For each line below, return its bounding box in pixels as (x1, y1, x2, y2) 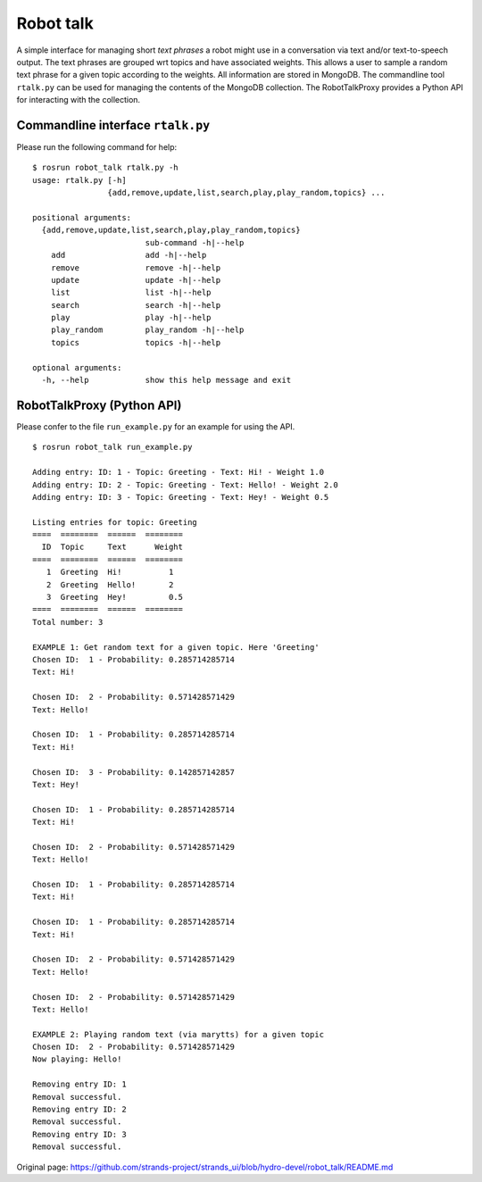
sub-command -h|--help (145, 237, 245, 247)
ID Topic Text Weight (41, 542, 183, 553)
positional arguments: (32, 212, 132, 222)
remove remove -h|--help (50, 262, 221, 272)
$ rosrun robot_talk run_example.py (32, 442, 193, 453)
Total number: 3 (32, 617, 104, 627)
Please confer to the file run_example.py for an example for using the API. (16, 420, 295, 432)
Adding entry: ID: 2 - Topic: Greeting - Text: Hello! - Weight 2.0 (32, 479, 338, 490)
